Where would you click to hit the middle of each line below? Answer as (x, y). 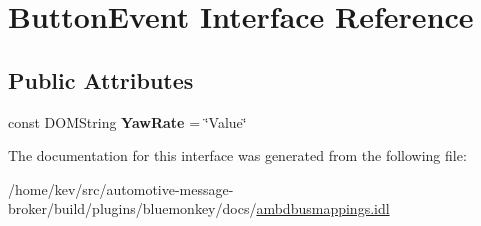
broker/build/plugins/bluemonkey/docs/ (132, 208)
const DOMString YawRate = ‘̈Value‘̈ (127, 121)
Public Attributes (101, 79)
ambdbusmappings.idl (323, 208)
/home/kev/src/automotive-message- (121, 188)
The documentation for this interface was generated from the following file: (237, 155)
